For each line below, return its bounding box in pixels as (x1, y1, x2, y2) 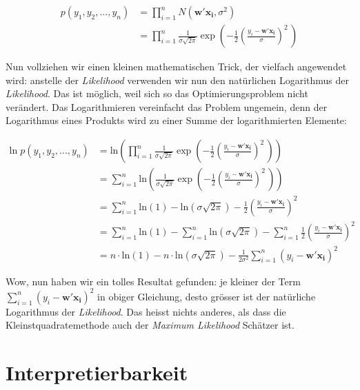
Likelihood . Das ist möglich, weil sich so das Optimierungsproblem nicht (6, 86, 308, 101)
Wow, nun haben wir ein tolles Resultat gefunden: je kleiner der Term (6, 274, 301, 288)
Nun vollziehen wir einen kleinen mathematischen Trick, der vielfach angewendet (6, 59, 347, 74)
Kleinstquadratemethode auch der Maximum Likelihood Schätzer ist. (6, 318, 294, 332)
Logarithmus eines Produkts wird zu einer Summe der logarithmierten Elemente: (6, 113, 347, 127)
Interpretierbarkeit (6, 358, 188, 387)
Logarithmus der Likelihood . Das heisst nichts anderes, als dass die (6, 304, 286, 318)
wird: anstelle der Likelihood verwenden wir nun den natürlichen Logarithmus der (6, 72, 350, 87)
